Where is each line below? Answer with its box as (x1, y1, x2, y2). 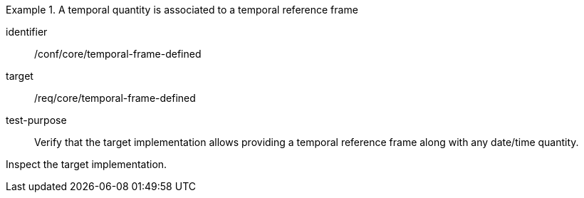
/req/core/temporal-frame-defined (34, 92, 196, 104)
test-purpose (6, 114, 67, 126)
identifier (6, 26, 48, 38)
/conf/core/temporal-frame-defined (34, 48, 202, 60)
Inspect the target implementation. (6, 158, 167, 170)
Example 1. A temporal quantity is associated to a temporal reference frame (6, 4, 358, 16)
